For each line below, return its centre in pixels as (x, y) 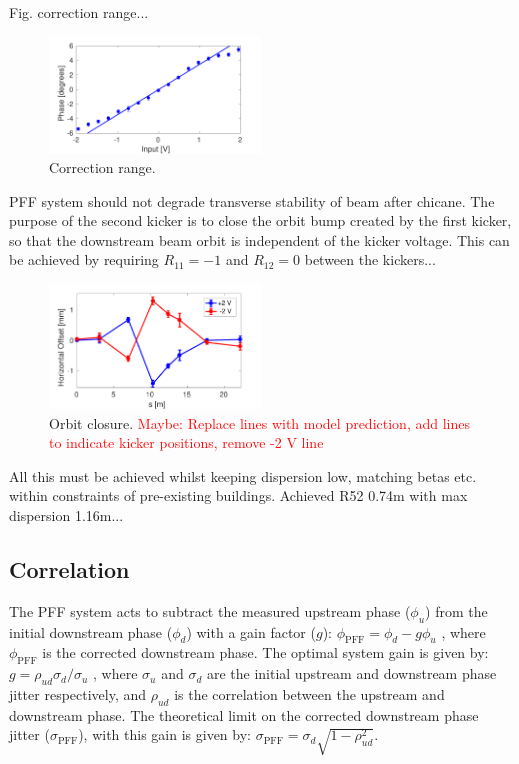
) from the (456, 610)
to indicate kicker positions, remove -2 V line (186, 442)
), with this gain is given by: (164, 734)
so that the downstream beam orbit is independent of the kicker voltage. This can (259, 239)
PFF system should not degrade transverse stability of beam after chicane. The (252, 200)
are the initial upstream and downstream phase (351, 673)
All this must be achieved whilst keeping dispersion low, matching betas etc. (243, 475)
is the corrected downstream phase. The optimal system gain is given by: (265, 652)
